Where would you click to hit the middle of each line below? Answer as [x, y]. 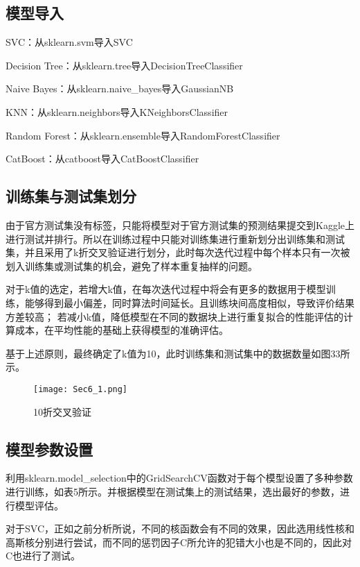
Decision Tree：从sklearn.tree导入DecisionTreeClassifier [124, 65]
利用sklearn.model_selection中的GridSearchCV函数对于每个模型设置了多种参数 [179, 478]
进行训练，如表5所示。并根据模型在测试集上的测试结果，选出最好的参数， [173, 491]
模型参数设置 [49, 449]
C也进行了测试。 [43, 556]
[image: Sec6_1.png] [81, 389]
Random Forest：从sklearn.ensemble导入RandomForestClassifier [143, 135]
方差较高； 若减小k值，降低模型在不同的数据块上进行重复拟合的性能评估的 [175, 316]
